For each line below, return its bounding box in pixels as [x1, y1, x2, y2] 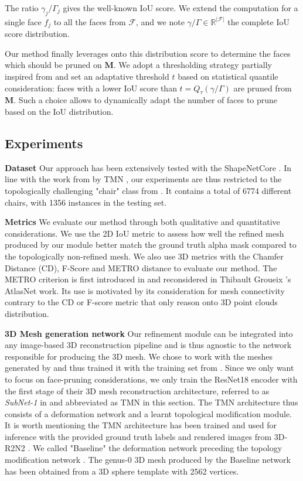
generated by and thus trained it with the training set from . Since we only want [5, 361, 294, 374]
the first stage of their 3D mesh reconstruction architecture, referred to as [5, 384, 270, 397]
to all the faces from [53, 15, 126, 28]
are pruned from [233, 81, 292, 94]
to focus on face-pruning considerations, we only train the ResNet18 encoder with [5, 373, 298, 385]
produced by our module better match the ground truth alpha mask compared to [5, 238, 297, 251]
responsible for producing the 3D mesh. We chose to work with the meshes [5, 350, 273, 362]
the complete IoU [227, 15, 290, 28]
